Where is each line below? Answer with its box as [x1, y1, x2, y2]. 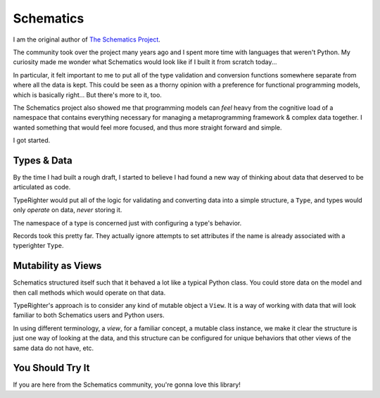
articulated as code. [13, 183, 71, 192]
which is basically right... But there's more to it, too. [13, 90, 162, 99]
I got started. [13, 136, 51, 144]
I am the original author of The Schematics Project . [13, 35, 161, 44]
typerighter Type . [13, 242, 64, 250]
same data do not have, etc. [13, 344, 94, 352]
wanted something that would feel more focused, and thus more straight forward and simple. [13, 123, 282, 132]
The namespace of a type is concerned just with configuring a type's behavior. [13, 218, 242, 227]
